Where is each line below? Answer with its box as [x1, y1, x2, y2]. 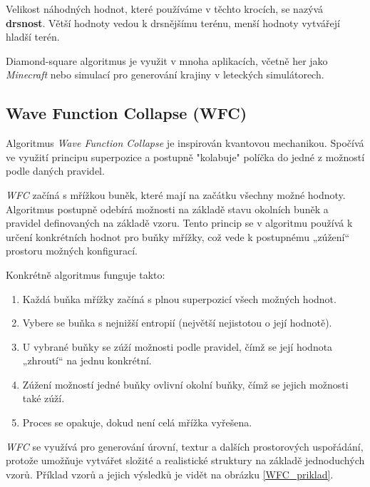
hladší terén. [6, 29, 60, 44]
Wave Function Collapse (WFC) [6, 102, 247, 124]
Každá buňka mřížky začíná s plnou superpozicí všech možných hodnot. [22, 291, 336, 306]
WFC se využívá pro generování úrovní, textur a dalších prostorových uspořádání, [6, 439, 364, 453]
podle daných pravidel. [6, 163, 105, 178]
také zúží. [22, 391, 65, 406]
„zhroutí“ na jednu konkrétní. [22, 353, 152, 368]
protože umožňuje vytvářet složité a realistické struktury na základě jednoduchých [6, 453, 365, 468]
